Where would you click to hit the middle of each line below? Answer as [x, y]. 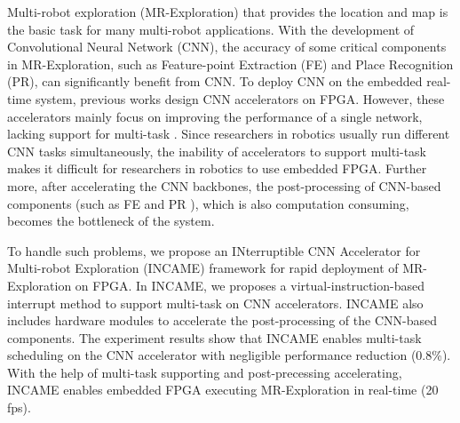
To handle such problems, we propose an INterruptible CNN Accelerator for [214, 250]
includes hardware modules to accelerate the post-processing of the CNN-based [222, 320]
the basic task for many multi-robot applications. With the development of [211, 29]
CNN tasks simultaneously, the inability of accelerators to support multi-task [217, 151]
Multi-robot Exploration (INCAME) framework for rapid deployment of [203, 268]
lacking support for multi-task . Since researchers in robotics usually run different [229, 134]
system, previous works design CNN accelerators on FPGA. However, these [240, 98]
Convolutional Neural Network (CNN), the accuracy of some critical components [227, 47]
